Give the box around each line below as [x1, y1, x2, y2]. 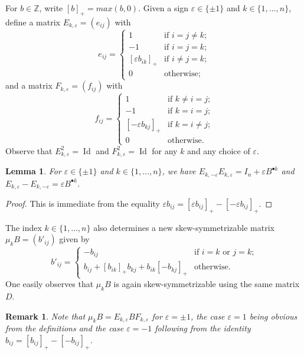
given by [59, 233, 90, 245]
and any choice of [187, 144, 250, 157]
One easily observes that [5, 278, 94, 290]
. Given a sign [138, 2, 189, 14]
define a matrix [5, 15, 60, 28]
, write [39, 2, 63, 14]
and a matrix [5, 79, 53, 92]
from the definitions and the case [5, 322, 124, 334]
